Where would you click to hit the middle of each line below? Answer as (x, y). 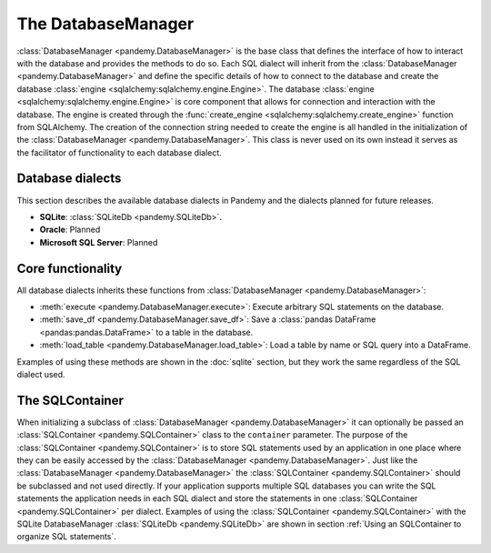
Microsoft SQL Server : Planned (99, 242)
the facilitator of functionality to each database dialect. (119, 152)
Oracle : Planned (70, 230)
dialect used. (41, 374)
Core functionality (70, 268)
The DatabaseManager (105, 24)
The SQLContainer (70, 400)
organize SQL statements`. (67, 537)
